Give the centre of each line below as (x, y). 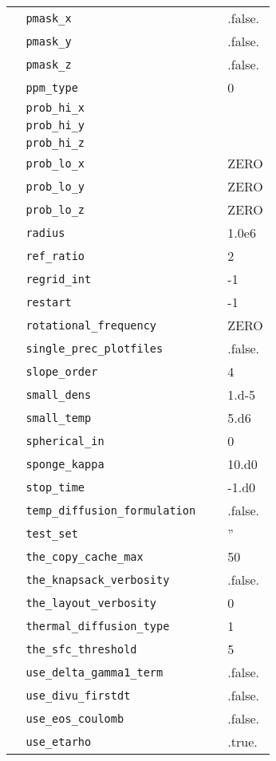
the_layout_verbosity (91, 603)
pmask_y (49, 41)
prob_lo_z (55, 209)
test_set (52, 533)
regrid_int (59, 279)
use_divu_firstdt (78, 695)
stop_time (55, 487)
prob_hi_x (55, 108)
